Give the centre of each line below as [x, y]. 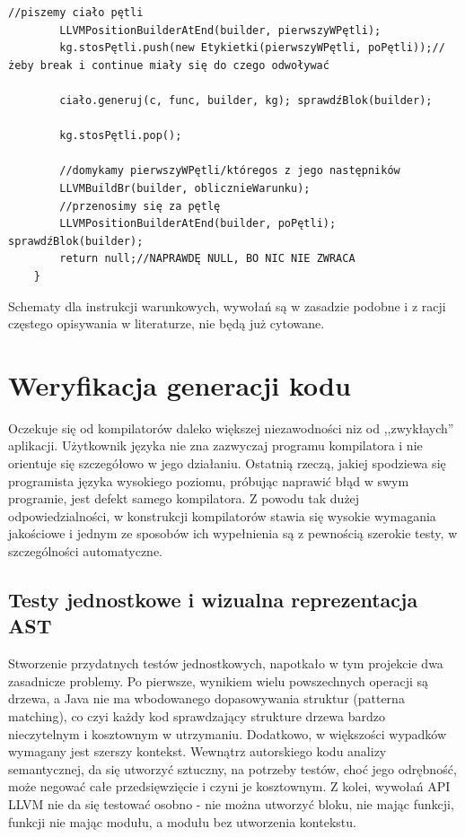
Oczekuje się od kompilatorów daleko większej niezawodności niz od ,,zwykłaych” [231, 427]
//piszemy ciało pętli [76, 13]
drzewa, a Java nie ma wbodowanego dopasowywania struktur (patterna [206, 698]
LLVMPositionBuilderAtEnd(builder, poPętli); [198, 224]
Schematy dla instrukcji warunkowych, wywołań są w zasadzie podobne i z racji [227, 305]
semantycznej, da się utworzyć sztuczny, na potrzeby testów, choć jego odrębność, [232, 768]
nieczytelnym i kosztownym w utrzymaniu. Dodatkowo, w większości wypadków [228, 733]
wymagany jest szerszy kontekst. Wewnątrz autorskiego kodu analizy [197, 751]
